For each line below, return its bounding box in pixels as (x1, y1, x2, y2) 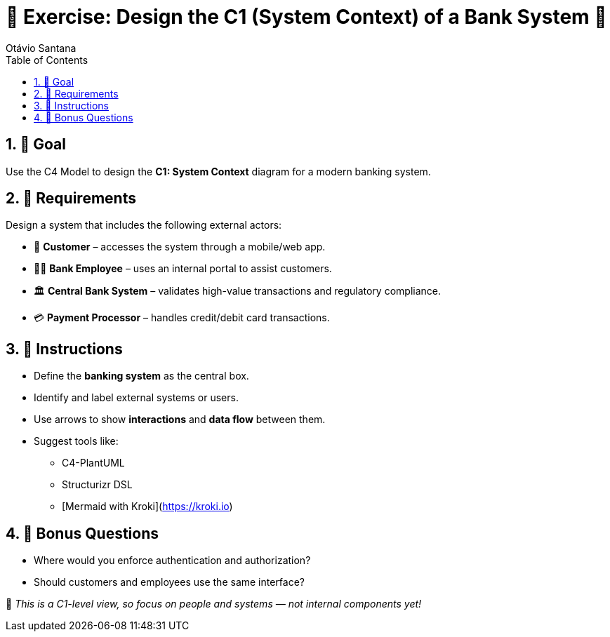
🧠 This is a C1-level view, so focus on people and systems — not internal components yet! (6, 598, 422, 610)
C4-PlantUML (62, 457, 125, 469)
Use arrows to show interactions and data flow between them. (34, 413, 326, 426)
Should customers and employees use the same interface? (34, 576, 305, 589)
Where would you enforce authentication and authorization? (34, 554, 311, 567)
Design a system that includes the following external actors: (6, 219, 282, 232)
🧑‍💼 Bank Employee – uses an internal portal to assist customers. (34, 262, 332, 275)
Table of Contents (6, 53, 88, 66)
